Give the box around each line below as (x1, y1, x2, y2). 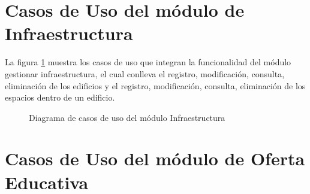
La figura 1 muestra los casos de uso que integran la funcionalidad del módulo (5, 56, 291, 68)
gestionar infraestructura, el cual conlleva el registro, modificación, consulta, (5, 67, 285, 80)
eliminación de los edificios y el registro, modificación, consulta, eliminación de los (5, 79, 306, 92)
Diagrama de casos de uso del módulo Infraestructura (29, 111, 225, 123)
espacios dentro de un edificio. (5, 91, 115, 104)
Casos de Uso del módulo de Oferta (5, 146, 305, 171)
